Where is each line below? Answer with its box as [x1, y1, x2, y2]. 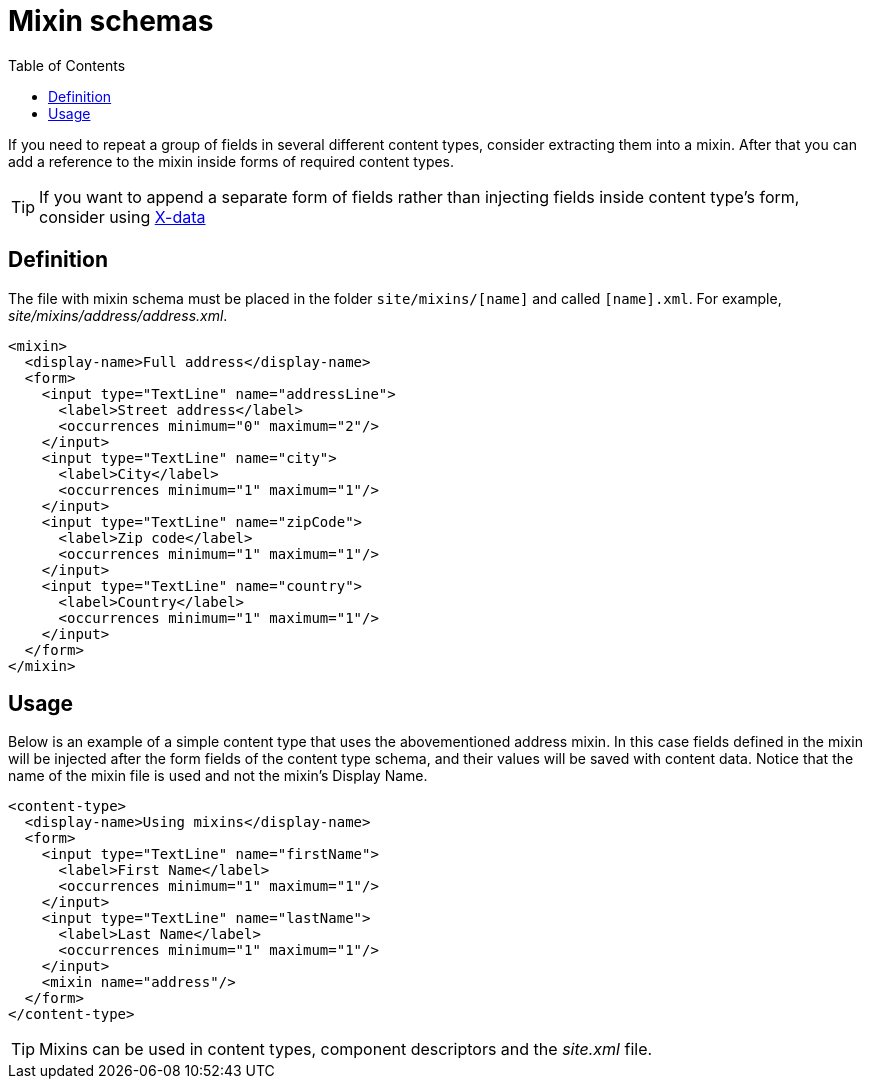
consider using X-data [39, 206, 206, 227]
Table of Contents [8, 56, 126, 74]
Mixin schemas [8, 4, 214, 38]
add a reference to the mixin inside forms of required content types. [8, 152, 455, 170]
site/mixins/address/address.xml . [8, 306, 228, 324]
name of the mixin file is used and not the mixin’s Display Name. [8, 767, 428, 785]
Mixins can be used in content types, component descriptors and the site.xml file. [39, 1039, 653, 1060]
